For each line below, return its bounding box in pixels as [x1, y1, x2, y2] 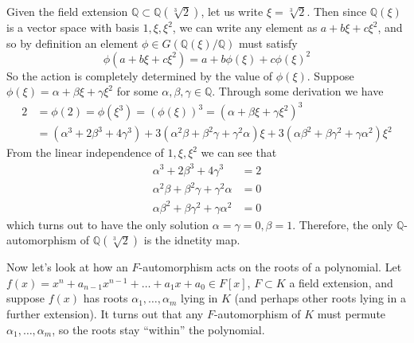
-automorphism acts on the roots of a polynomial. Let [139, 259, 402, 275]
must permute [317, 306, 386, 322]
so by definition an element [6, 34, 139, 51]
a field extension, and [289, 274, 393, 290]
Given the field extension [6, 3, 128, 19]
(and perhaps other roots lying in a [234, 290, 406, 306]
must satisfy [238, 34, 298, 51]
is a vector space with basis [6, 19, 139, 35]
